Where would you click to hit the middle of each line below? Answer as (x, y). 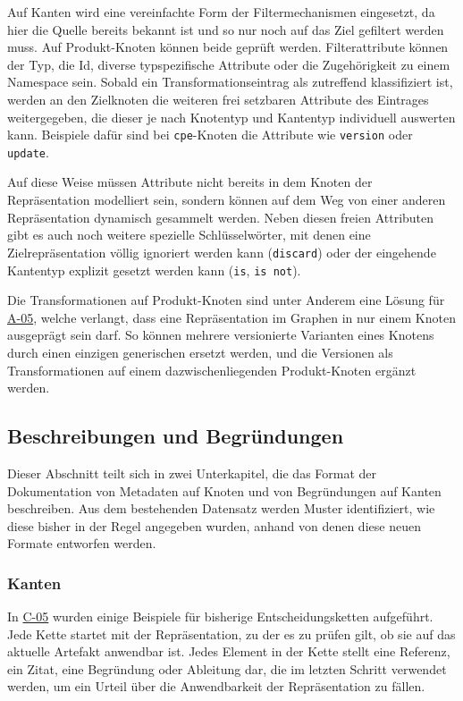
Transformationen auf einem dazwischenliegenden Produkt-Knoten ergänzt (212, 370)
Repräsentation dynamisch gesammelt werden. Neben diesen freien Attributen (221, 217)
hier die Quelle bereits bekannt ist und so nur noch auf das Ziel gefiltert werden (226, 29)
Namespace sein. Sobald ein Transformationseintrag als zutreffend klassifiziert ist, (230, 82)
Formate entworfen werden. (82, 543)
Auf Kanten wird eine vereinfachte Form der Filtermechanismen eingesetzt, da (221, 12)
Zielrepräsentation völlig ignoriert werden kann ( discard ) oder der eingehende (222, 252)
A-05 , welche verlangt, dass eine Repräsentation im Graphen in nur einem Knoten (231, 317)
